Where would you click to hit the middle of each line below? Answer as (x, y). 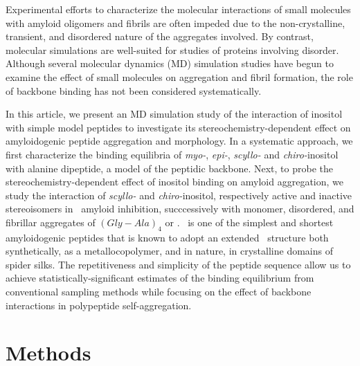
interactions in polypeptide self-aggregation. (99, 305)
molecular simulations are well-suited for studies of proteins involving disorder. (172, 49)
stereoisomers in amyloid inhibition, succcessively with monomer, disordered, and (180, 209)
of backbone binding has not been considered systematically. (134, 90)
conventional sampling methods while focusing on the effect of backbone (159, 292)
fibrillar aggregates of (51, 222)
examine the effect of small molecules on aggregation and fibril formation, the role (179, 76)
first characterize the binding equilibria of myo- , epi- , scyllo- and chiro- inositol (172, 154)
